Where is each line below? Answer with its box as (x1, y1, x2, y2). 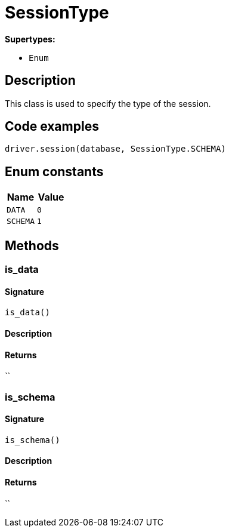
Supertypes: (5, 33, 55, 44)
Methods (5, 238, 59, 253)
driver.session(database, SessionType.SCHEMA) (5, 144, 226, 154)
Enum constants (5, 164, 104, 179)
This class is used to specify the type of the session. (5, 98, 211, 109)
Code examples (5, 119, 99, 134)
